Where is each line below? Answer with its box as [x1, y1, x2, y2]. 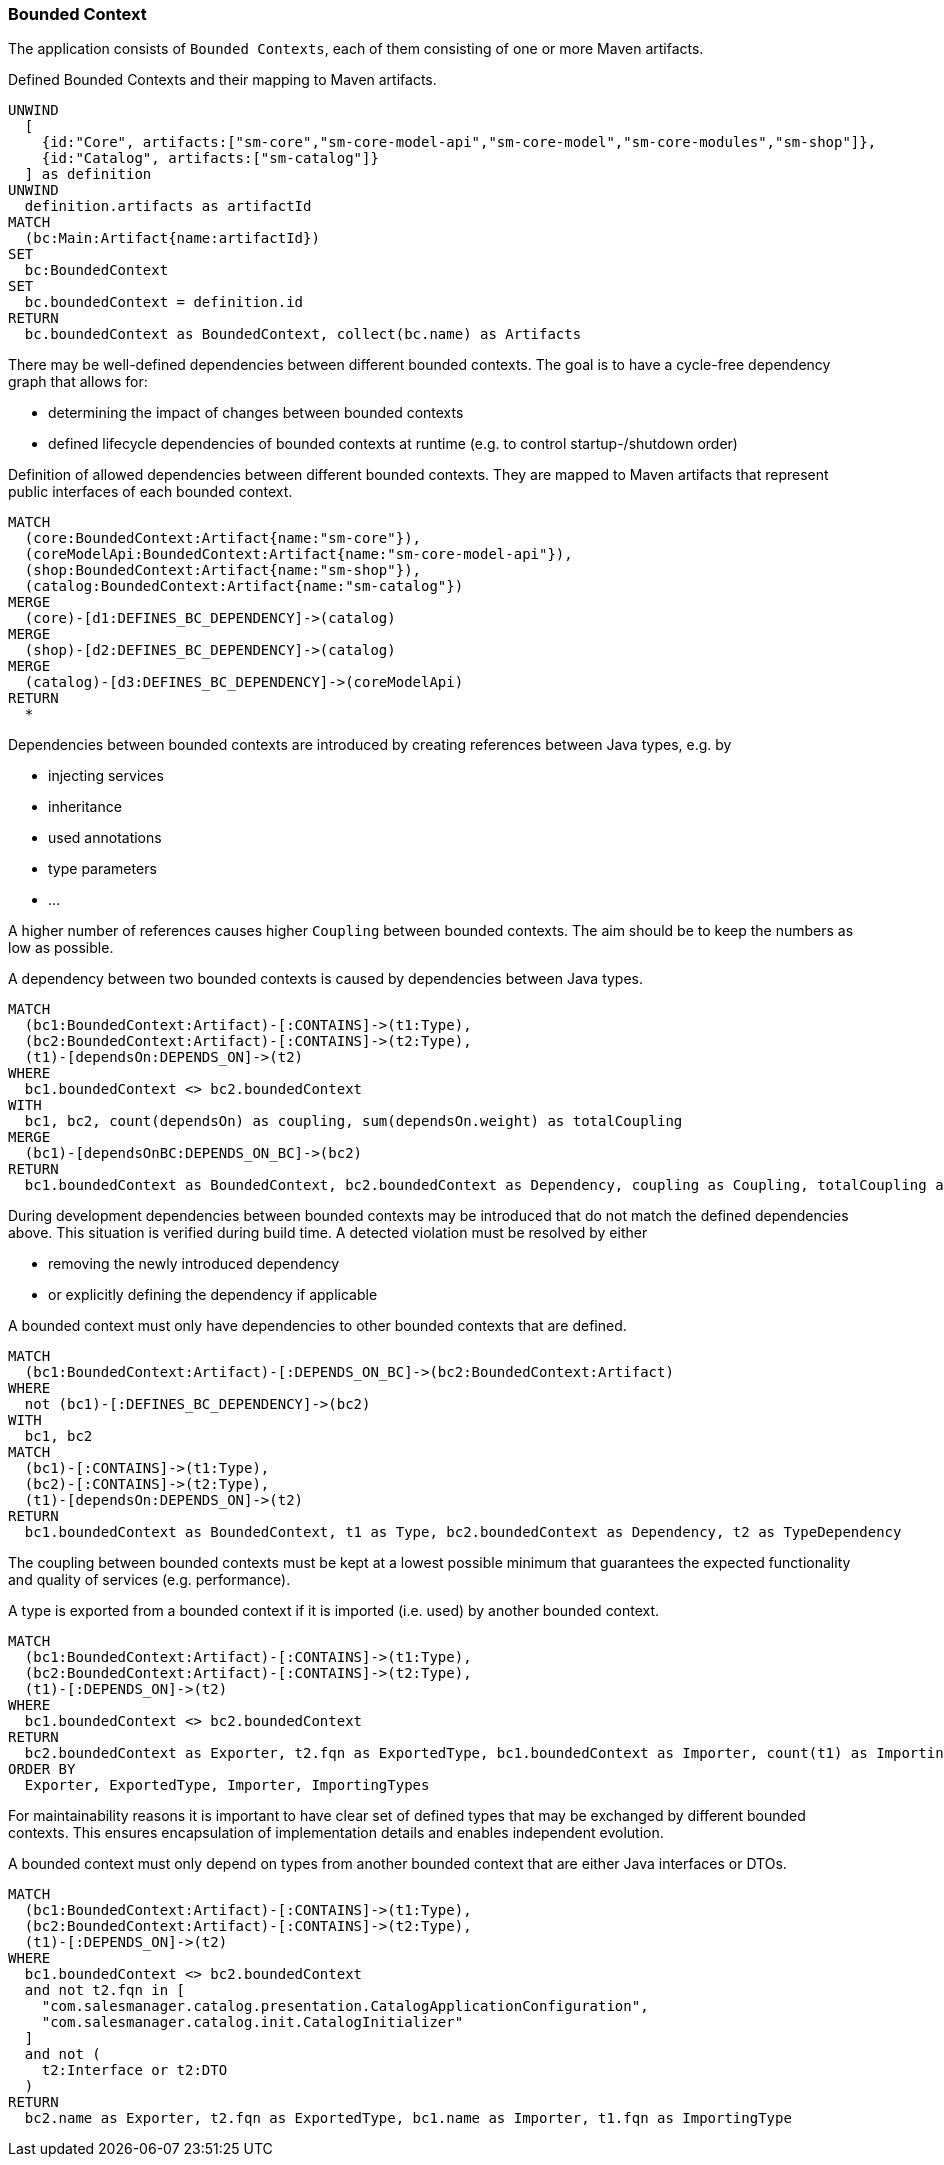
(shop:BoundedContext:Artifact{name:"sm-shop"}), [24, 562, 422, 579]
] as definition [24, 166, 152, 183]
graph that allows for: [8, 373, 148, 391]
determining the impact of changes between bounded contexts [48, 404, 464, 422]
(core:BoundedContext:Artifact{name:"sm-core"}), [24, 530, 422, 547]
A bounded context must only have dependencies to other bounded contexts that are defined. [8, 1317, 627, 1335]
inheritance [48, 798, 122, 816]
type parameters [48, 860, 157, 878]
